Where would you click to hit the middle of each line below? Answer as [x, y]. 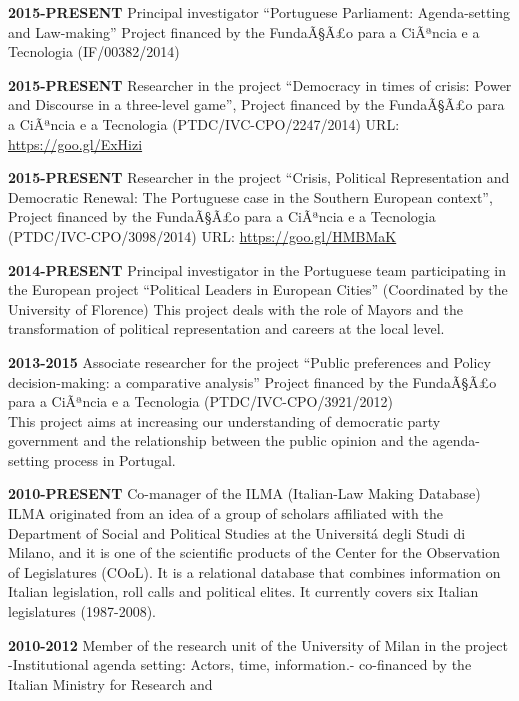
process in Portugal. [114, 459]
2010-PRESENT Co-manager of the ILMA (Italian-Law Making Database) [244, 493]
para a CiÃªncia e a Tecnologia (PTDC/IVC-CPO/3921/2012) [200, 401]
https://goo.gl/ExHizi [75, 143]
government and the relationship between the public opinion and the [218, 440]
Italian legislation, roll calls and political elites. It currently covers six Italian [243, 591]
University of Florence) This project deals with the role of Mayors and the [235, 308]
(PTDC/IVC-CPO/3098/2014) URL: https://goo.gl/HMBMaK [202, 235]
